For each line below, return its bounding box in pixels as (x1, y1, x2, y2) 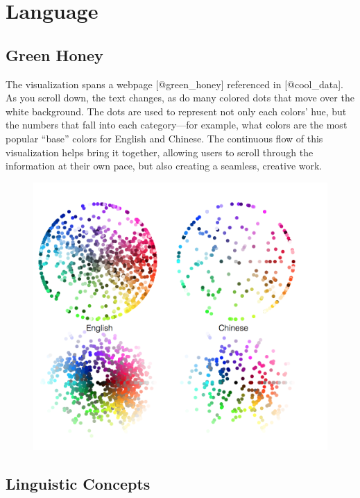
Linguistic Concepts (6, 472, 151, 494)
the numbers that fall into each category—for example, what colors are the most (6, 117, 348, 132)
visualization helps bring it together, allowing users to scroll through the (6, 144, 314, 159)
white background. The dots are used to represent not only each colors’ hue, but (6, 103, 347, 118)
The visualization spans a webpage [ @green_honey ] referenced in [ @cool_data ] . (6, 76, 343, 91)
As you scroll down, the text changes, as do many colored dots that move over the (6, 90, 354, 105)
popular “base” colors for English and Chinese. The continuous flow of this (6, 131, 323, 145)
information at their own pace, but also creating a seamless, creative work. (6, 158, 323, 173)
